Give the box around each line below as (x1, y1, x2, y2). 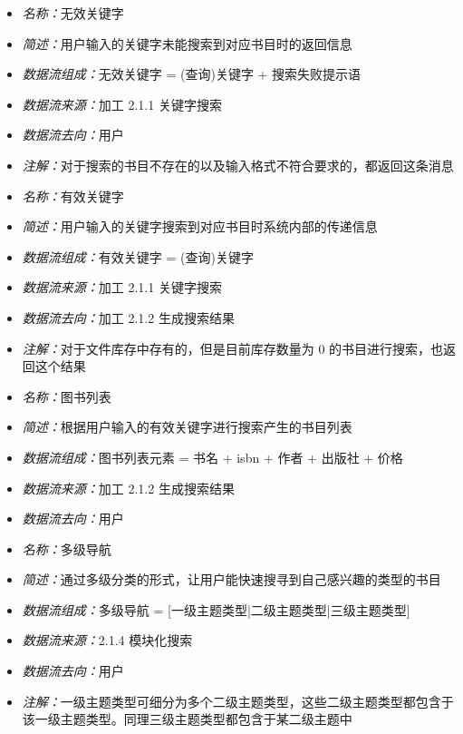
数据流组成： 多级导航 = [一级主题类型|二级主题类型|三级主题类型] (22, 600, 410, 619)
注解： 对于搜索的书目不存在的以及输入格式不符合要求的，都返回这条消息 (22, 155, 454, 174)
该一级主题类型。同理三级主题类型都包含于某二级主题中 (22, 710, 352, 729)
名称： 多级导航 (22, 539, 111, 558)
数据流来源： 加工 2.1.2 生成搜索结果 (22, 478, 235, 497)
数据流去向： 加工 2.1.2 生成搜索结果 (22, 308, 235, 327)
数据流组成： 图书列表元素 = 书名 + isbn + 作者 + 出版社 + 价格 (22, 447, 403, 466)
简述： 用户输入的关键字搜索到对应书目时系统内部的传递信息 (22, 217, 378, 236)
